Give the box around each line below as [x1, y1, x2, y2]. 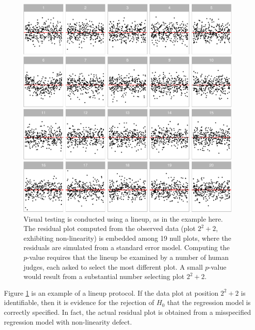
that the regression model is [167, 297, 251, 307]
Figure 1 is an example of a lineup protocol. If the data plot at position [4, 287, 219, 298]
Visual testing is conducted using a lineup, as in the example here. [24, 213, 223, 224]
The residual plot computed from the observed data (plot [24, 223, 196, 233]
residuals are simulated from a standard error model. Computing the [24, 242, 230, 253]
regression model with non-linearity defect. [4, 316, 132, 327]
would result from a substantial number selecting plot [24, 271, 184, 281]
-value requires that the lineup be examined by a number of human [27, 252, 229, 262]
